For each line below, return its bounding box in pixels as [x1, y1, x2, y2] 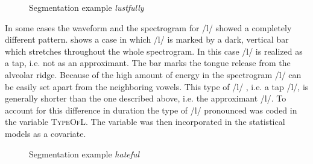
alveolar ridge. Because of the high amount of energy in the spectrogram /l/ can [5, 68, 302, 80]
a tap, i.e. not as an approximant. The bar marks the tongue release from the [5, 56, 291, 69]
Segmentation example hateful [29, 147, 140, 160]
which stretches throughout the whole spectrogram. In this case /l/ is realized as [5, 44, 303, 57]
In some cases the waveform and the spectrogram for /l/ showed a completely [5, 21, 292, 34]
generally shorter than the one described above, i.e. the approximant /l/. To [5, 92, 286, 105]
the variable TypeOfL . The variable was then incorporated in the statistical [5, 115, 285, 128]
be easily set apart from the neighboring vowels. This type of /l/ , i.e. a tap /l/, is [5, 80, 309, 93]
